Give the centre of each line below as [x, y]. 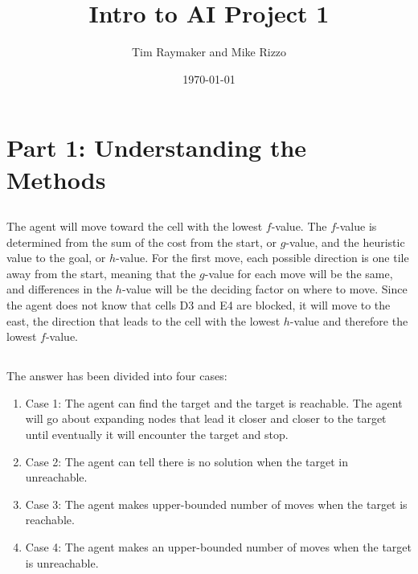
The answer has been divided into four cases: [117, 376]
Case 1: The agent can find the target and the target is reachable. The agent [214, 402]
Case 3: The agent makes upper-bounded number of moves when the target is [216, 504]
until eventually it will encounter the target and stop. [157, 434]
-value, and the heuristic [345, 242]
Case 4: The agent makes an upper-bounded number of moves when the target [218, 546]
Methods [56, 179]
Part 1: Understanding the [157, 148]
